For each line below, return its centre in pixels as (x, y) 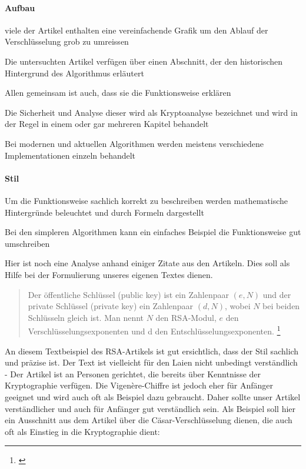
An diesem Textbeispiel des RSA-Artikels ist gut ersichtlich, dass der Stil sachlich (152, 351)
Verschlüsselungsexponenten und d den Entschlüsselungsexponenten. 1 (154, 330)
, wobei (237, 306)
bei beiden (281, 306)
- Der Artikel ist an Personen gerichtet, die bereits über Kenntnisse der (133, 373)
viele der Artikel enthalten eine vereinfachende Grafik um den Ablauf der (137, 30)
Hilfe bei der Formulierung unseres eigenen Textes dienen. (109, 274)
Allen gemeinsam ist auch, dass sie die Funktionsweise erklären (118, 93)
